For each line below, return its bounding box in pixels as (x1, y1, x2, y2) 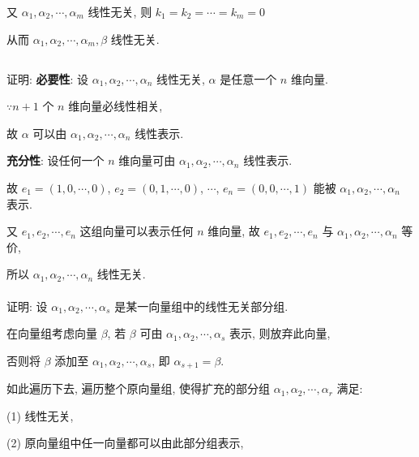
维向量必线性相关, (68, 97, 163, 114)
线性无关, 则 (88, 3, 152, 19)
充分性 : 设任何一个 (6, 152, 105, 169)
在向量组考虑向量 (6, 325, 97, 342)
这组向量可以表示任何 (79, 222, 194, 239)
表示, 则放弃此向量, (229, 325, 331, 342)
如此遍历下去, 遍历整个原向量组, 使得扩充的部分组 (6, 380, 271, 397)
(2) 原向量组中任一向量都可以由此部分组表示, (6, 434, 244, 451)
